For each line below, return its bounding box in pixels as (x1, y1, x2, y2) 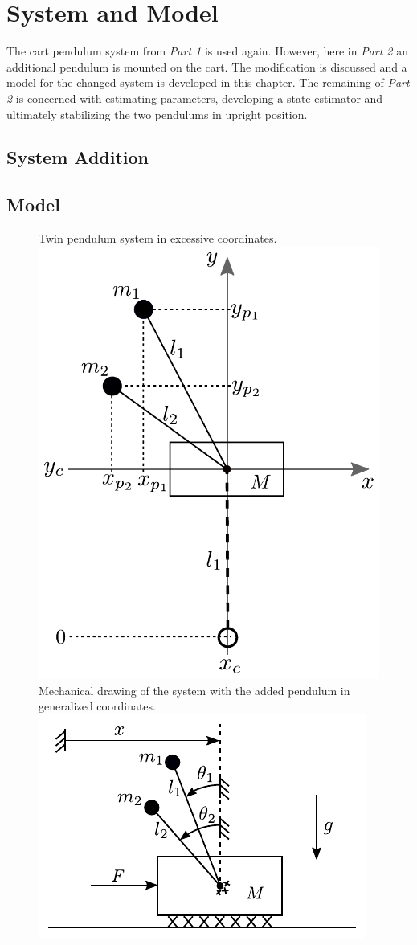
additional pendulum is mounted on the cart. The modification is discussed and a (6, 58, 407, 75)
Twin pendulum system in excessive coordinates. (39, 230, 277, 247)
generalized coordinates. (39, 697, 156, 714)
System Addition (6, 145, 149, 170)
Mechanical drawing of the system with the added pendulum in (39, 681, 350, 698)
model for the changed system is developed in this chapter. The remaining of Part (6, 74, 410, 91)
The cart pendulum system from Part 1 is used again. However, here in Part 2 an (6, 43, 408, 59)
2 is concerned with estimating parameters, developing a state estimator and (6, 89, 383, 106)
